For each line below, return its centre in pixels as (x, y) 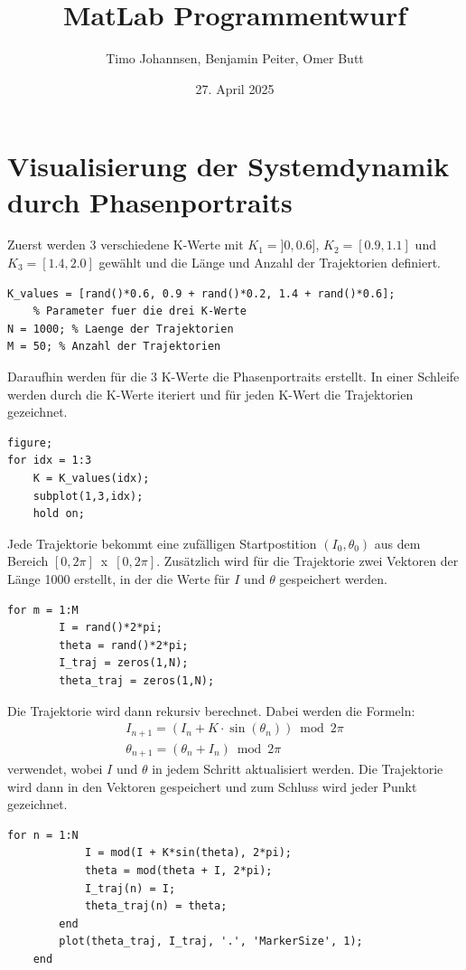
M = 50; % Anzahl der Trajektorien (114, 347)
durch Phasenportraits (150, 201)
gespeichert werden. (333, 578)
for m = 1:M (43, 610)
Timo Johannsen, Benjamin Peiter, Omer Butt (235, 58)
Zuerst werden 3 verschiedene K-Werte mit (126, 245)
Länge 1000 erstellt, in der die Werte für (119, 578)
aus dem (397, 543)
